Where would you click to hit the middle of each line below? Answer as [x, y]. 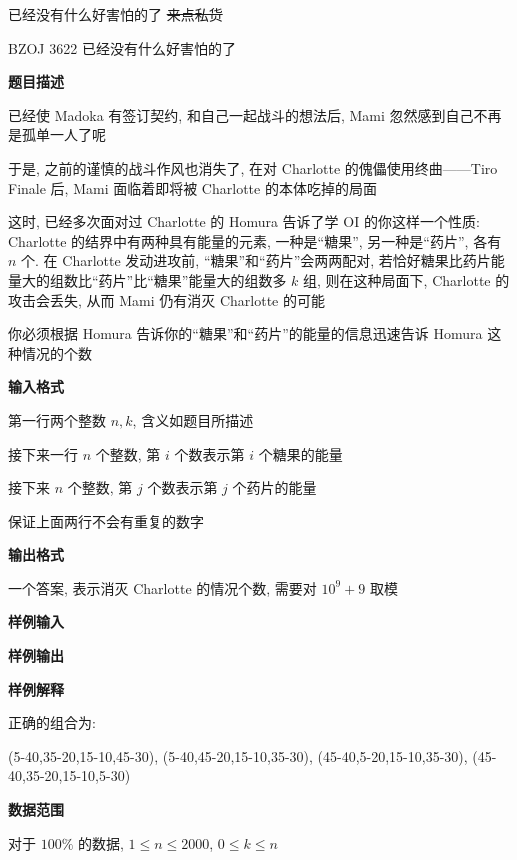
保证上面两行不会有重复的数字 [106, 520]
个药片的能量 [274, 487]
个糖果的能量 [300, 453]
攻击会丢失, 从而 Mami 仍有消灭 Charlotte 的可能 [166, 299]
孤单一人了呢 [63, 134]
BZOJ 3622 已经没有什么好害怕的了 [122, 47]
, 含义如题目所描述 [193, 419]
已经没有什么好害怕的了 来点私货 [115, 14]
